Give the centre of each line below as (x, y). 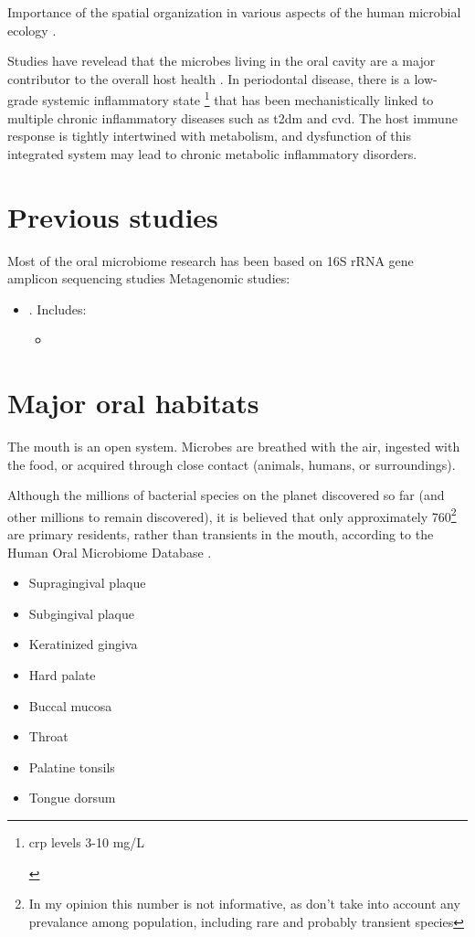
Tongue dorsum (72, 798)
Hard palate (62, 675)
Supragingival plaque (87, 583)
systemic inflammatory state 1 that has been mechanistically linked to (238, 99)
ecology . (32, 30)
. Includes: (58, 309)
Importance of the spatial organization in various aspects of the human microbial (234, 12)
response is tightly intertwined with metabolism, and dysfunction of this (209, 136)
